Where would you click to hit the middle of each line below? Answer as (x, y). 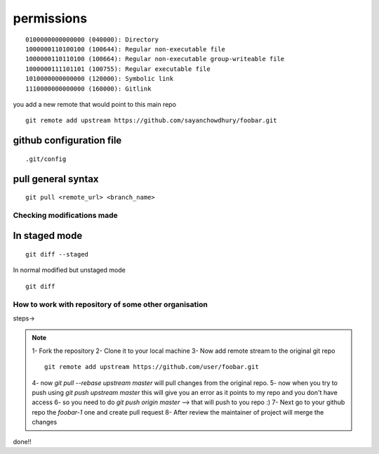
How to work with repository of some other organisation (111, 304)
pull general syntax (56, 179)
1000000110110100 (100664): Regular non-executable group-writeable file (155, 59)
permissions (50, 18)
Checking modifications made (66, 215)
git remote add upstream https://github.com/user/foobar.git (152, 367)
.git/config (46, 159)
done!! (22, 441)
